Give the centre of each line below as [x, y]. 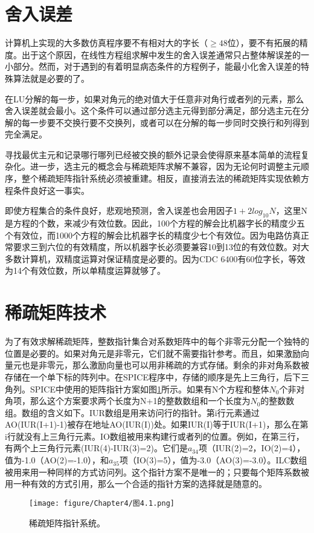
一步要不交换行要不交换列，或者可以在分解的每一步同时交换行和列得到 [169, 122]
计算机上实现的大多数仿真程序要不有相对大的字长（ [106, 43]
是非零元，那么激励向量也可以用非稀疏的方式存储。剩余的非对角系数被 [169, 365]
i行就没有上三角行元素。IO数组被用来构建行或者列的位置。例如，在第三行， [155, 436]
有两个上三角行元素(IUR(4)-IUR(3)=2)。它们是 [96, 448]
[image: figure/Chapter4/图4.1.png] [102, 503]
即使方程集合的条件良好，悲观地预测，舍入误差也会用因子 [119, 210]
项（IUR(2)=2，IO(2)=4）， [252, 448]
